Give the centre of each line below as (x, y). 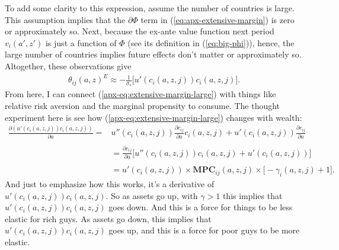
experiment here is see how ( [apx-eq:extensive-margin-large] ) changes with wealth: (153, 117)
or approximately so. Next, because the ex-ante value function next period (140, 31)
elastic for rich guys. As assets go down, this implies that (108, 218)
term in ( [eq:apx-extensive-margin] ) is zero (218, 19)
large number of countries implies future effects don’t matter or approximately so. (153, 54)
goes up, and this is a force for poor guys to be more (204, 230)
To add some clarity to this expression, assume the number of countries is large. (150, 8)
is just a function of (81, 42)
